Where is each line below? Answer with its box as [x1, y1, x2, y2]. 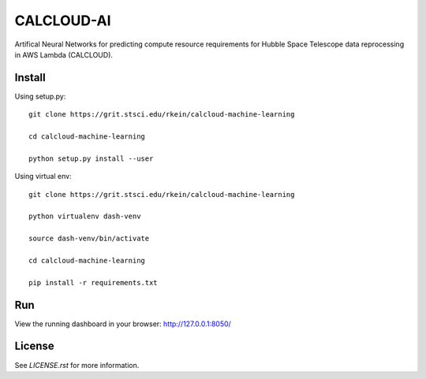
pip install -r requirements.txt [28, 278, 158, 287]
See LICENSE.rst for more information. [14, 360, 140, 370]
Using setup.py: [14, 91, 66, 101]
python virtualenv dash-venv [28, 212, 141, 221]
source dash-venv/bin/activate [28, 234, 150, 243]
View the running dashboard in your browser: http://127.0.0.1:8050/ [14, 319, 232, 329]
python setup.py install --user [28, 154, 154, 163]
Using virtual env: [14, 172, 72, 181]
